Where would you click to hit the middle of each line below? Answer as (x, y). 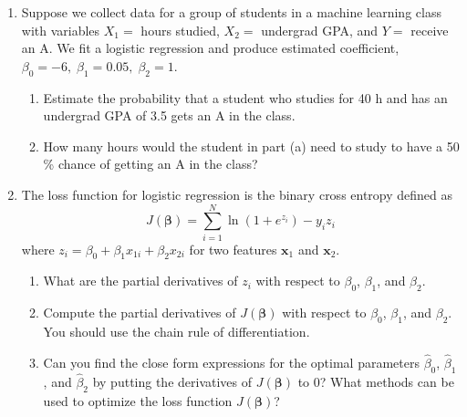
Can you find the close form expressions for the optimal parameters (231, 362)
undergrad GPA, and (320, 30)
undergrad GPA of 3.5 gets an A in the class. (169, 115)
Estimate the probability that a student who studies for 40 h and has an (245, 97)
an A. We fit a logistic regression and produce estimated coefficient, (210, 48)
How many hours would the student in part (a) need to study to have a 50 (251, 146)
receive (430, 30)
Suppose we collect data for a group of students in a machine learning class (231, 12)
